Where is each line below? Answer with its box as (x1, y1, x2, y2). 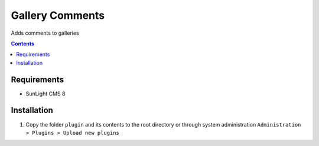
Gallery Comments (11, 9, 105, 22)
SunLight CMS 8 (25, 90, 66, 97)
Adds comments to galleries (11, 29, 79, 36)
